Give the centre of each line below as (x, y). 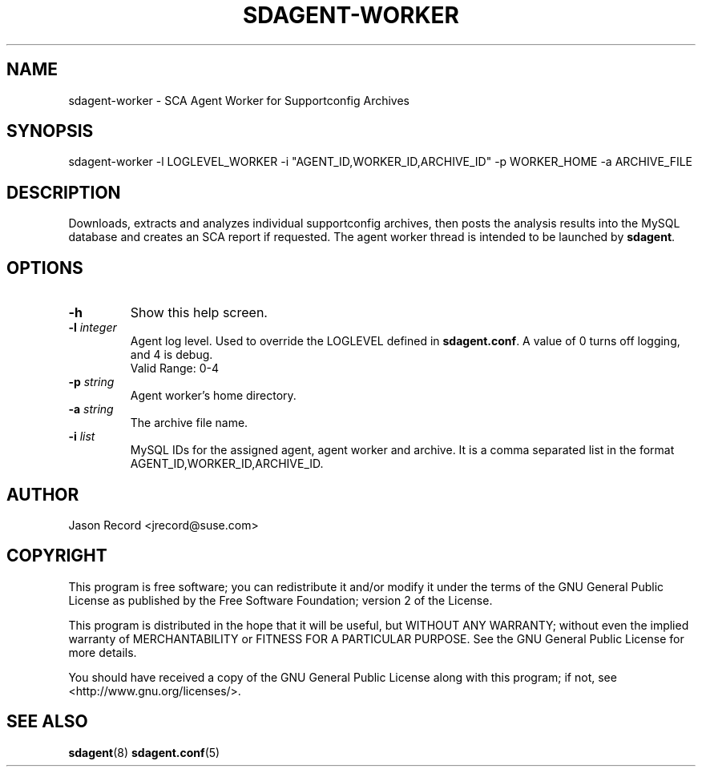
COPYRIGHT (57, 556)
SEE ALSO (47, 722)
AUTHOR (43, 494)
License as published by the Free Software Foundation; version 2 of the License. (280, 600)
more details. (103, 652)
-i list (82, 437)
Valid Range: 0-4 (175, 368)
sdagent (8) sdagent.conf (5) (144, 752)
